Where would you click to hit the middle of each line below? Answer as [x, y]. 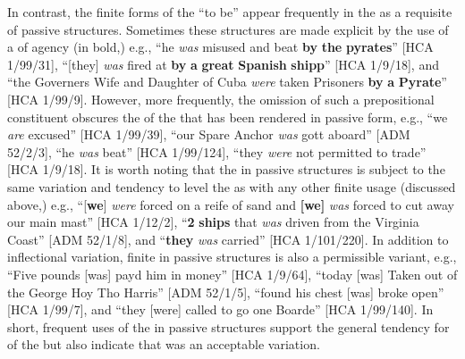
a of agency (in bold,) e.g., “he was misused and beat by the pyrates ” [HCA [220, 47]
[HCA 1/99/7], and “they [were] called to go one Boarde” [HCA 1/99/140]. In [220, 309]
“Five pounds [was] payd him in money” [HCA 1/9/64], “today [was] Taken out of [232, 274]
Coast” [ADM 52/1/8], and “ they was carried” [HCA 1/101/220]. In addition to [228, 239]
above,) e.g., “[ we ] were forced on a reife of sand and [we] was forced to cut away [231, 204]
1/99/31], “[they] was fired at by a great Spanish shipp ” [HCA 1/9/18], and [223, 64]
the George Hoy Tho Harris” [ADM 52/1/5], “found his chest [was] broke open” [226, 292]
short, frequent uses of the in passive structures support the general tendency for [228, 326]
